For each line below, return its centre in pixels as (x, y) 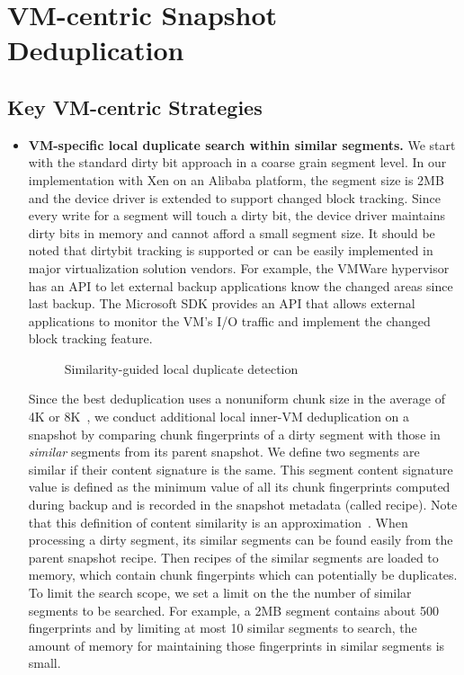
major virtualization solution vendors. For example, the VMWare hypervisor (239, 267)
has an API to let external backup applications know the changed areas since (241, 285)
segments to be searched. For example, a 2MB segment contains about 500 (233, 610)
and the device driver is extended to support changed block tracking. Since (234, 197)
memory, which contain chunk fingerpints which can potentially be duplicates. (243, 575)
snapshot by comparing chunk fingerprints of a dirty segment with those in (234, 434)
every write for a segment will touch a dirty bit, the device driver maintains (236, 215)
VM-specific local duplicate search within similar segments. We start (242, 144)
